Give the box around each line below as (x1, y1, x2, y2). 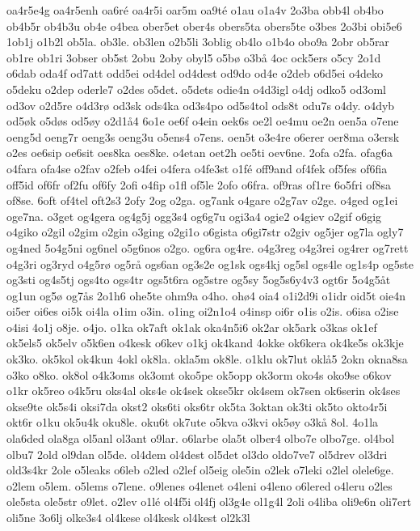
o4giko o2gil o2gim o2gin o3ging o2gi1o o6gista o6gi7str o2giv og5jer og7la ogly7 (6, 223, 404, 240)
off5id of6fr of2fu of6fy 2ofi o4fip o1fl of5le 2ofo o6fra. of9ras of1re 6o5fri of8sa (6, 176, 392, 193)
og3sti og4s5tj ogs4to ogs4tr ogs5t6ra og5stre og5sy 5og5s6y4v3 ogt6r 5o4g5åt (6, 271, 391, 288)
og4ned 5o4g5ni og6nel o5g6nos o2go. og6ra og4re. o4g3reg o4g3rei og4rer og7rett (6, 239, 409, 256)
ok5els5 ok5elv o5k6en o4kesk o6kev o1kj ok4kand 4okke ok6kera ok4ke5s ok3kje (6, 334, 404, 351)
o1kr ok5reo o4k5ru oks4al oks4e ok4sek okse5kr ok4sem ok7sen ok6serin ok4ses (6, 382, 401, 399)
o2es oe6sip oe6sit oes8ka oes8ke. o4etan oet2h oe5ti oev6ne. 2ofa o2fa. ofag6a (6, 144, 393, 161)
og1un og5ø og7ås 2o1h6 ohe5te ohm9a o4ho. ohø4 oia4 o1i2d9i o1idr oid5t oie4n (6, 287, 406, 304)
